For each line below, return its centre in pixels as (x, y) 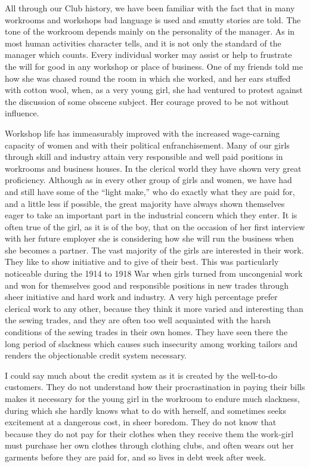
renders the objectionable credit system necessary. (96, 355)
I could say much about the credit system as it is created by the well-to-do (141, 375)
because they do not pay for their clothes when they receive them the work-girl (149, 433)
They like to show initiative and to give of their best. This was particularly (142, 262)
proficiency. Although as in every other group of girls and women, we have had (148, 180)
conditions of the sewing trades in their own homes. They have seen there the (146, 332)
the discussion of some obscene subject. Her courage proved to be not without (147, 101)
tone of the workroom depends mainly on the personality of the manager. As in (150, 31)
